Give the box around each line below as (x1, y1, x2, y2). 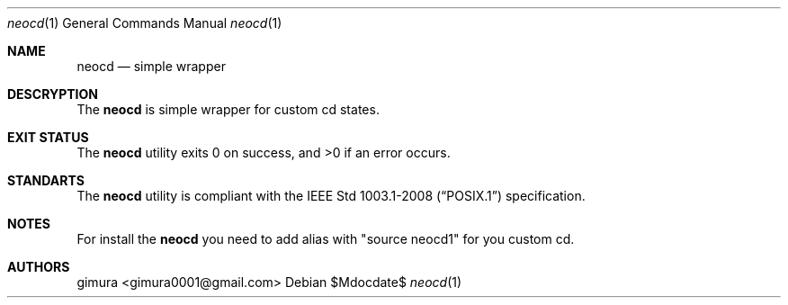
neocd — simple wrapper (76, 58, 226, 74)
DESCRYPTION (7, 86, 98, 102)
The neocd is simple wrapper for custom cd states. (76, 102, 380, 117)
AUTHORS (7, 259, 70, 274)
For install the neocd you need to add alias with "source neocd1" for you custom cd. (76, 231, 575, 247)
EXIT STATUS (7, 130, 89, 145)
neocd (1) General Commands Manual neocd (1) (7, 15, 282, 31)
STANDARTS (7, 173, 85, 188)
